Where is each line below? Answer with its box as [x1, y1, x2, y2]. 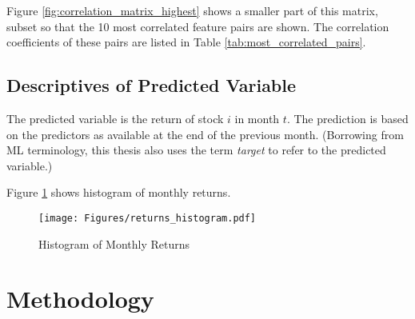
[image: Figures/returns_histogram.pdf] [38, 212, 257, 224]
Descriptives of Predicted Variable [6, 73, 297, 98]
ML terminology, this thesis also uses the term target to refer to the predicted [6, 142, 386, 158]
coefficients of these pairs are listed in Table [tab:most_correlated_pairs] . [6, 34, 366, 50]
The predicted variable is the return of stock [6, 110, 224, 126]
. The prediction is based [286, 110, 409, 126]
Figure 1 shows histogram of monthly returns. [6, 184, 231, 201]
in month [234, 110, 280, 126]
